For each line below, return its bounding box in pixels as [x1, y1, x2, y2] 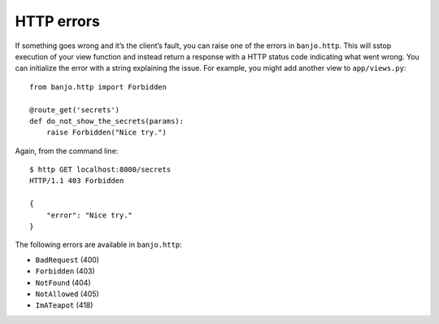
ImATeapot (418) [35, 300, 93, 310]
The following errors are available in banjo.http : [15, 240, 182, 250]
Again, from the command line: [15, 146, 119, 155]
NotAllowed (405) [35, 289, 99, 299]
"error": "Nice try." [46, 210, 133, 220]
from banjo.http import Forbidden [29, 82, 167, 91]
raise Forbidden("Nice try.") [46, 128, 167, 138]
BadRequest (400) [35, 255, 100, 265]
